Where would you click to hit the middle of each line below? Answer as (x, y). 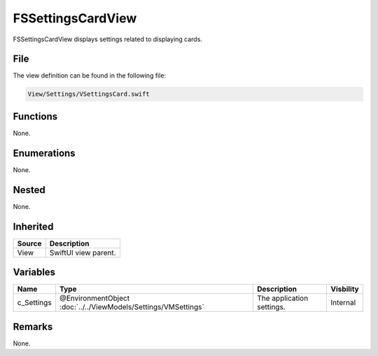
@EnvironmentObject (94, 299)
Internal (343, 303)
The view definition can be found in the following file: (90, 76)
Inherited (33, 226)
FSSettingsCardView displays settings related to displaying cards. (108, 39)
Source (29, 243)
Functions (35, 116)
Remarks (33, 326)
